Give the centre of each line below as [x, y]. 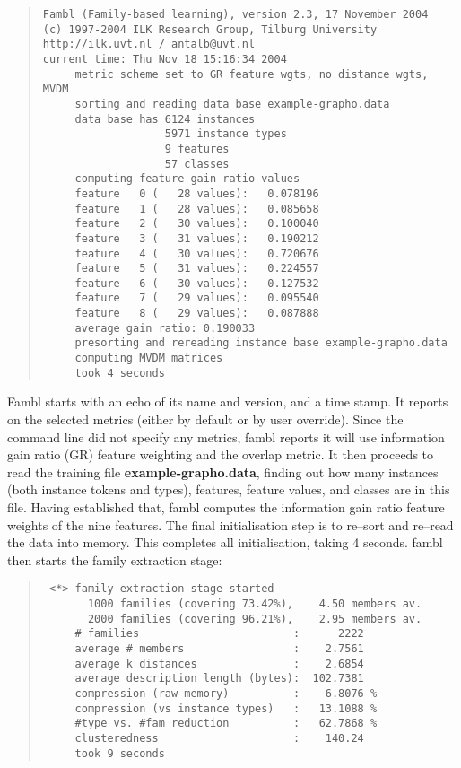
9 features [197, 148]
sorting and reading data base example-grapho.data [232, 104]
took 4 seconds [120, 373]
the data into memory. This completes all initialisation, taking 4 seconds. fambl [225, 542]
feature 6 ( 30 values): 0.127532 [197, 283]
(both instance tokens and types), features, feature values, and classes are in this [229, 489]
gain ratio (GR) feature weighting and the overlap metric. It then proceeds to [221, 454]
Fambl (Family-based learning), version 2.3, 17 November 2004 [235, 14]
